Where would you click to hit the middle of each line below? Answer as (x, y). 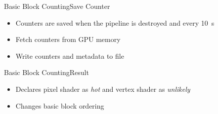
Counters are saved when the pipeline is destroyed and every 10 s (115, 22)
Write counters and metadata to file (70, 56)
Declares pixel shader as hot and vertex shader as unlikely (103, 89)
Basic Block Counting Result (46, 72)
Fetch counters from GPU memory (68, 39)
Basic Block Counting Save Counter (57, 6)
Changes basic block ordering (60, 105)
